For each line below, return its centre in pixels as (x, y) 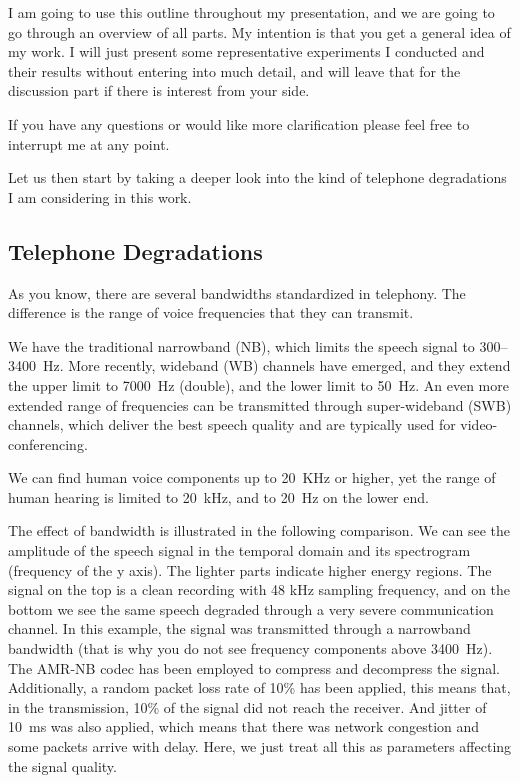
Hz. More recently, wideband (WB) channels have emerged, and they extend (276, 365)
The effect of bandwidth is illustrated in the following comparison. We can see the (259, 530)
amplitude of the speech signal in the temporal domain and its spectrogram (239, 550)
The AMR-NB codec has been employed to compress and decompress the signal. (254, 667)
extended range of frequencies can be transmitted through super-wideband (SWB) (260, 404)
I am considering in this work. (100, 196)
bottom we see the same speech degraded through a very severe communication (251, 608)
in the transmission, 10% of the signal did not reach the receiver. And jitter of (247, 706)
